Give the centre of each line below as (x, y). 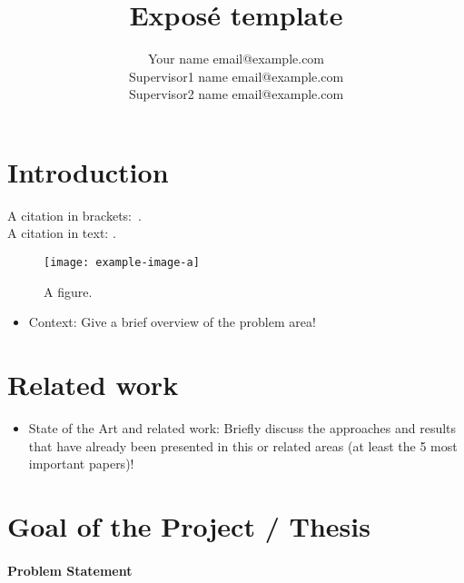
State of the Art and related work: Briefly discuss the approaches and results (242, 428)
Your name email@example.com (236, 59)
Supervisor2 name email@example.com (236, 94)
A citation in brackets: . (74, 215)
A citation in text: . (62, 233)
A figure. (68, 291)
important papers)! (81, 464)
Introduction (88, 171)
